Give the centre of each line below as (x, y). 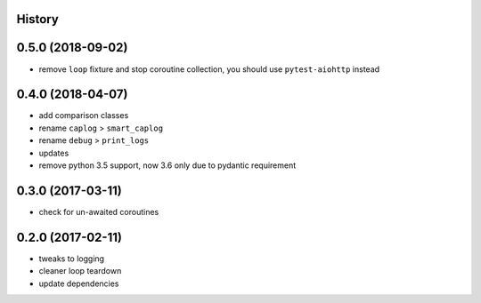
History (38, 19)
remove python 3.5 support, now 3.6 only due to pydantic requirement (167, 165)
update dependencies (79, 283)
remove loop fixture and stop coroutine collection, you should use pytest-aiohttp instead (209, 69)
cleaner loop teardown (80, 271)
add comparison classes (84, 116)
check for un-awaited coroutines (99, 211)
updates (54, 153)
